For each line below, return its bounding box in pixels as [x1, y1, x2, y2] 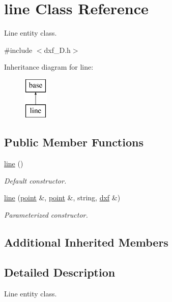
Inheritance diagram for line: [4, 62, 94, 72]
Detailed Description [4, 264, 116, 280]
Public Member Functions [4, 134, 144, 150]
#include [4, 44, 33, 55]
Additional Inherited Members [4, 234, 168, 250]
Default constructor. [4, 175, 67, 186]
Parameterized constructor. [4, 209, 88, 220]
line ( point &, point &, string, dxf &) [4, 192, 121, 203]
